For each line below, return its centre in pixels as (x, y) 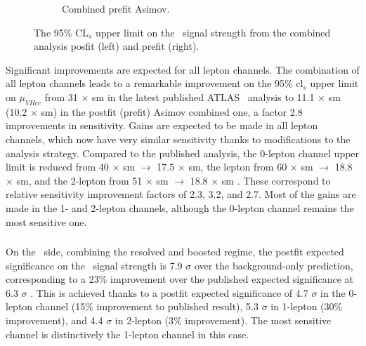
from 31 (61, 97)
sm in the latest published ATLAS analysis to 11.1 (203, 97)
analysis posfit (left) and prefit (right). (117, 46)
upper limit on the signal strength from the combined (213, 32)
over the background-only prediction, (274, 265)
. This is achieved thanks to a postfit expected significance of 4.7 (169, 292)
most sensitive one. (46, 221)
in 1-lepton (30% (307, 306)
